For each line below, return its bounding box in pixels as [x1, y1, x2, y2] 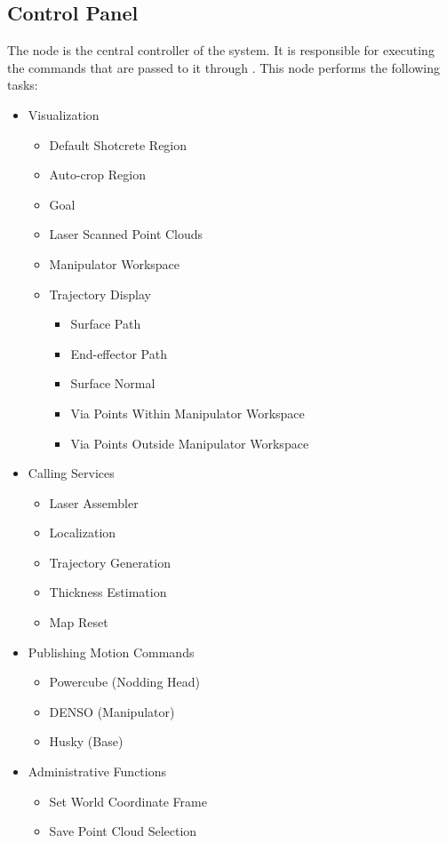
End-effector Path [70, 344, 167, 362]
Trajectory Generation [49, 553, 171, 571]
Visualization [28, 105, 100, 123]
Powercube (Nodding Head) [49, 672, 201, 691]
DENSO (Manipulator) [49, 702, 175, 720]
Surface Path [70, 314, 141, 333]
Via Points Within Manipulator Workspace [70, 403, 305, 422]
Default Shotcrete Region [49, 135, 188, 154]
